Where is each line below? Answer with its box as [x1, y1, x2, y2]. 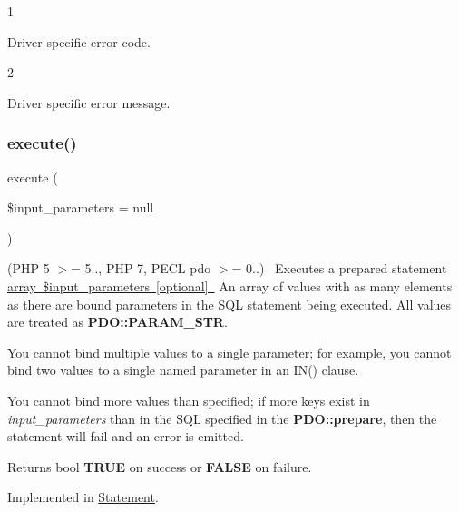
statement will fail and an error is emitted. [7, 427, 244, 446]
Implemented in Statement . [7, 487, 159, 507]
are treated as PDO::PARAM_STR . [7, 312, 228, 331]
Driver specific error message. [7, 93, 171, 112]
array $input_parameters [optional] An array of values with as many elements [7, 276, 453, 295]
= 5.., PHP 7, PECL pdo [71, 259, 211, 278]
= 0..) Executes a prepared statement [231, 259, 447, 278]
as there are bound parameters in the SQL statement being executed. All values [7, 294, 452, 313]
